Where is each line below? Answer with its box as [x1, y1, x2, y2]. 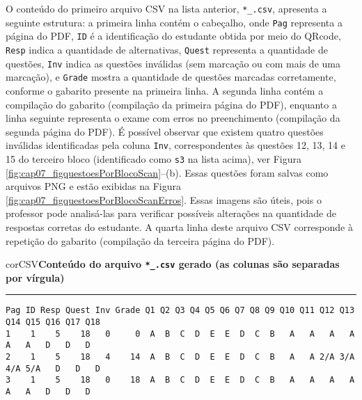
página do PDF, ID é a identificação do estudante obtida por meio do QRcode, [6, 29, 341, 43]
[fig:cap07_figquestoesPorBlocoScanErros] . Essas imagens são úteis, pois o [6, 192, 322, 207]
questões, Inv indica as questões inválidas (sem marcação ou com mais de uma [6, 56, 340, 70]
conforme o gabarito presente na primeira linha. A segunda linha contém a [6, 83, 324, 97]
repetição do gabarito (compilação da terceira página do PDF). [6, 233, 275, 248]
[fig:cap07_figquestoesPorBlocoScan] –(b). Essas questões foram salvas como [6, 165, 329, 179]
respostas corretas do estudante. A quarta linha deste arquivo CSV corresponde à [6, 220, 353, 234]
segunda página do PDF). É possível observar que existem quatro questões [6, 124, 324, 138]
